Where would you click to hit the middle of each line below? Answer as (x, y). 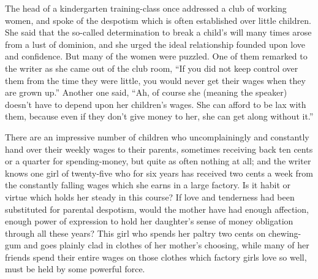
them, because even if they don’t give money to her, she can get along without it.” (159, 116)
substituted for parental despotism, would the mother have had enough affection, (157, 209)
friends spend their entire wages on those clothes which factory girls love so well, (156, 257)
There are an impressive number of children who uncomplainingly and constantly (157, 136)
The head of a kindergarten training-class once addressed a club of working (146, 8)
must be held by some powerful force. (75, 269)
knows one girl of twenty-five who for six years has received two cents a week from (159, 173)
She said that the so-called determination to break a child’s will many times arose (158, 32)
